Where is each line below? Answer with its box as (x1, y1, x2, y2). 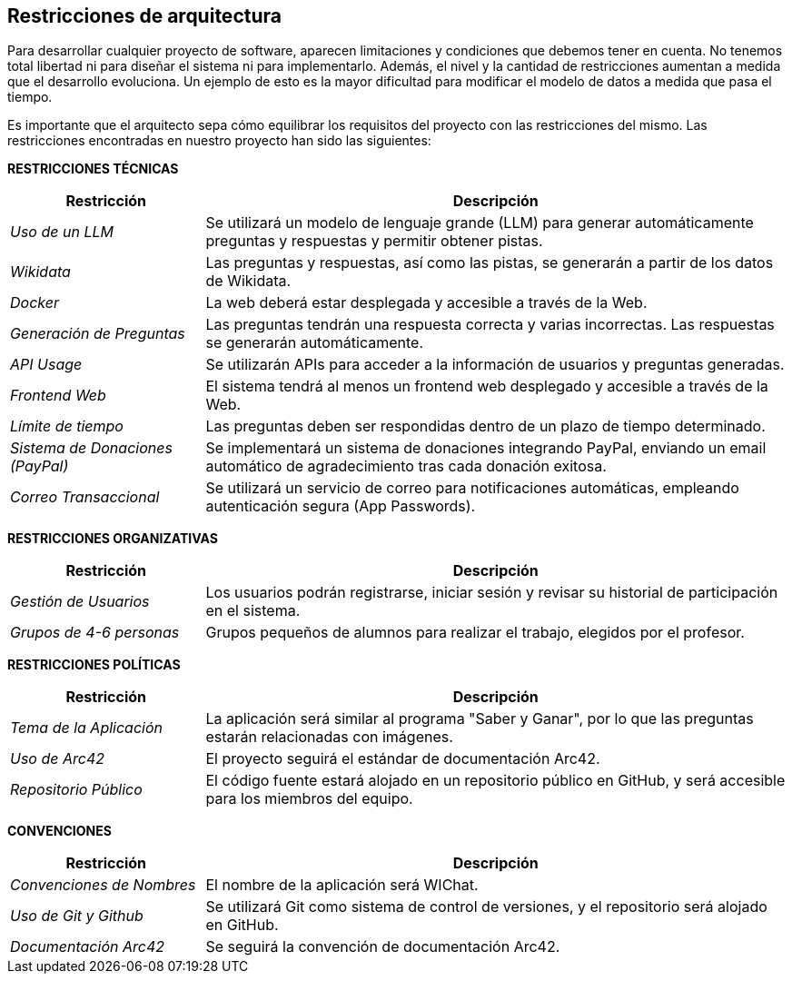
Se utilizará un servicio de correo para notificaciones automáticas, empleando (205, 479, 739, 498)
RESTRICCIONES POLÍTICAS (7, 657, 181, 673)
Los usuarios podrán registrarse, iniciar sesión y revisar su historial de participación (205, 583, 778, 602)
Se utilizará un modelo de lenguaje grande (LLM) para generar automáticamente (205, 213, 754, 233)
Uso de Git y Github (10, 907, 144, 926)
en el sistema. (205, 601, 301, 620)
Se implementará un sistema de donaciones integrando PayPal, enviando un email (205, 439, 767, 458)
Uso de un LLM (10, 223, 114, 242)
